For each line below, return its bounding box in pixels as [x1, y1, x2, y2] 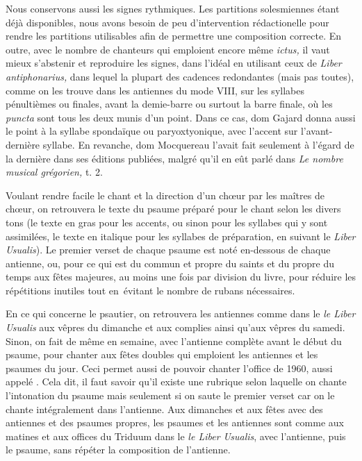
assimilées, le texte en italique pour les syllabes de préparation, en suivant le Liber [6, 228, 356, 243]
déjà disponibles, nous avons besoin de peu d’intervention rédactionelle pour [6, 15, 329, 29]
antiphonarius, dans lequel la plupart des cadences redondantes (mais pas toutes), [6, 69, 354, 83]
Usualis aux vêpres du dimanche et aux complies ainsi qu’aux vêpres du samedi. [6, 320, 345, 335]
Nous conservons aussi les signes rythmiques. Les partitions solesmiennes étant [6, 1, 340, 15]
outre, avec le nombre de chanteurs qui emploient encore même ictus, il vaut [6, 42, 330, 56]
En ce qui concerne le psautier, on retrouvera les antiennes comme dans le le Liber [6, 306, 356, 321]
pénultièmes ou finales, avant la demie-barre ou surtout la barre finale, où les [6, 97, 333, 111]
